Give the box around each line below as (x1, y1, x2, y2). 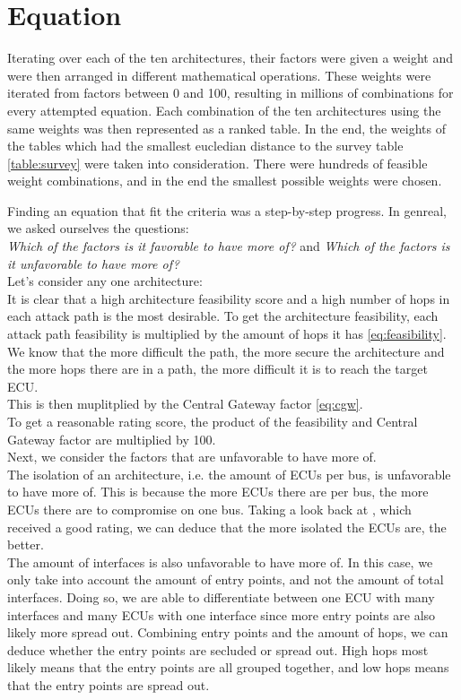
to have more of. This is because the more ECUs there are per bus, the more (7, 482, 429, 501)
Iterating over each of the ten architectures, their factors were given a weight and (7, 48, 453, 67)
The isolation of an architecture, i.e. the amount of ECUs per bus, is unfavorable (7, 464, 451, 483)
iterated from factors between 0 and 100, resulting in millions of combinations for (7, 83, 454, 102)
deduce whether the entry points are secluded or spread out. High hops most (7, 640, 429, 659)
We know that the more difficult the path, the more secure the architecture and (7, 341, 445, 360)
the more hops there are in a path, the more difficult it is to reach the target (7, 359, 428, 378)
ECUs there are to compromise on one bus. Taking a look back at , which (7, 499, 412, 518)
